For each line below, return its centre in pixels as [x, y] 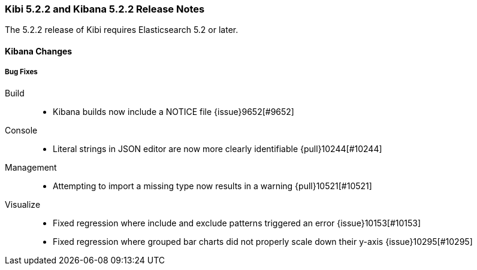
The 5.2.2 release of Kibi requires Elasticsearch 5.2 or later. [122, 30]
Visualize [23, 204]
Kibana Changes [39, 51]
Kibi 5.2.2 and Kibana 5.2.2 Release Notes [105, 9]
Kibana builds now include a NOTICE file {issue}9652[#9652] [173, 111]
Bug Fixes [21, 72]
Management [31, 167]
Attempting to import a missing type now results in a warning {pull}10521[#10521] [212, 186]
